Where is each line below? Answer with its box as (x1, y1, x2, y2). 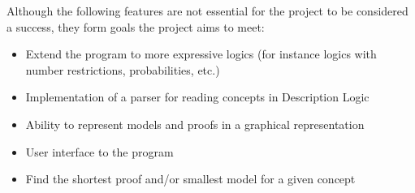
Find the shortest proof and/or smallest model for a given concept (25, 170, 356, 187)
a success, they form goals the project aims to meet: (6, 18, 265, 35)
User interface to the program (25, 143, 174, 160)
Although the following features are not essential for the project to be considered (6, 2, 409, 19)
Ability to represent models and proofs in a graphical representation (25, 115, 365, 132)
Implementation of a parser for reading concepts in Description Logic (25, 88, 370, 105)
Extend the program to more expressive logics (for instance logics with (25, 45, 377, 62)
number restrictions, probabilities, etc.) (25, 61, 220, 78)
